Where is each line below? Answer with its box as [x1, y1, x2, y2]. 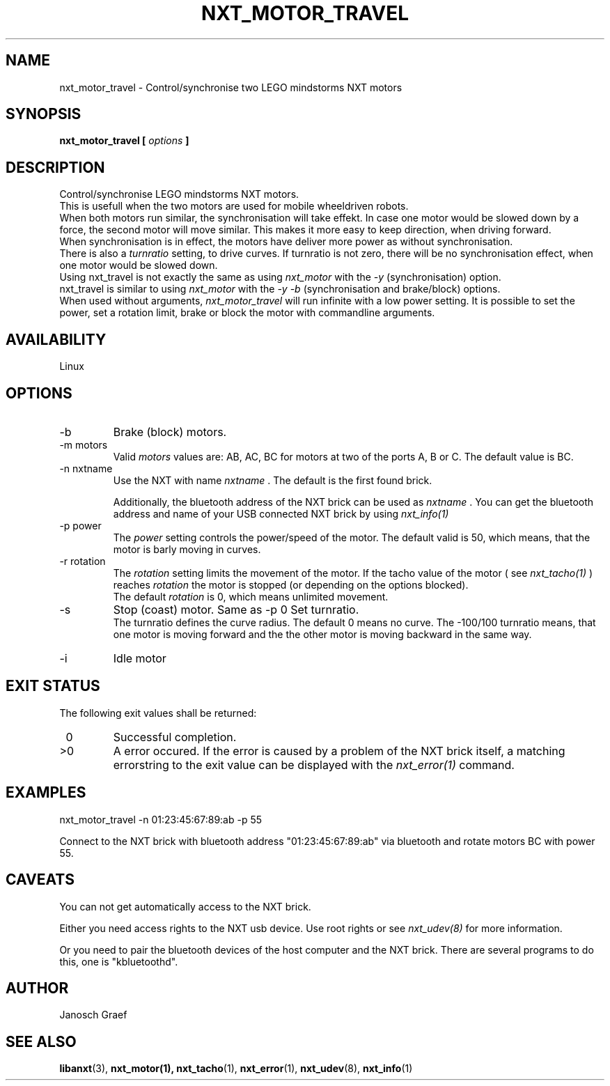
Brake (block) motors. [113, 424, 227, 439]
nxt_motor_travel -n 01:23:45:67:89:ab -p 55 [59, 813, 263, 825]
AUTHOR [6, 979, 69, 997]
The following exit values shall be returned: [59, 706, 257, 719]
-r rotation [59, 554, 106, 567]
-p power [59, 519, 102, 532]
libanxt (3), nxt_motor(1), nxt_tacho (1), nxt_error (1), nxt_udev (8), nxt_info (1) [59, 1062, 413, 1075]
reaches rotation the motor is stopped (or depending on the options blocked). [113, 578, 469, 591]
